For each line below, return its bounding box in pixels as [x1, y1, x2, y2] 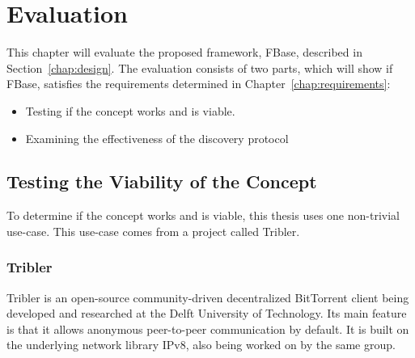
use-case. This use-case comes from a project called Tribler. [6, 222, 300, 239]
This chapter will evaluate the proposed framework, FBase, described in [6, 44, 362, 61]
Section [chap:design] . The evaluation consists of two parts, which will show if [6, 59, 393, 76]
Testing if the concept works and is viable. [25, 102, 235, 119]
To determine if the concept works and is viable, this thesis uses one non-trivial [6, 207, 400, 224]
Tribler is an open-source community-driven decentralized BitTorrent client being [6, 289, 409, 305]
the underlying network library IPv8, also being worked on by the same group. [6, 336, 396, 353]
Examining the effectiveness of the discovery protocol [25, 129, 289, 146]
